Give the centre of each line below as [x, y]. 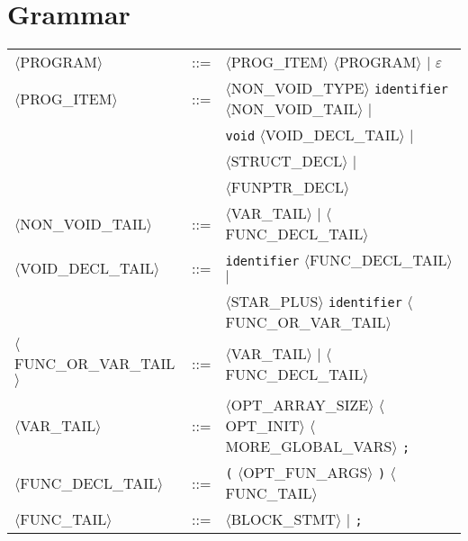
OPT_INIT [262, 426]
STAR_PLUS [274, 302]
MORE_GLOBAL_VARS [309, 446]
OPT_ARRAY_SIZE [300, 405]
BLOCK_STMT [283, 519]
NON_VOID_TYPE [297, 88]
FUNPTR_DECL [288, 187]
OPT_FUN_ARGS [306, 473]
